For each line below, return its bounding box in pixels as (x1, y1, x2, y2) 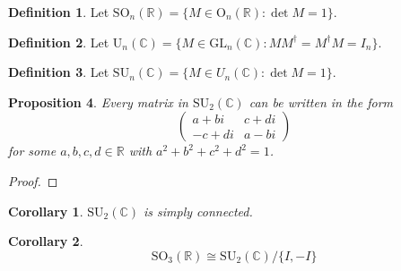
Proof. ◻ (8, 171, 58, 190)
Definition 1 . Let (8, 3, 109, 21)
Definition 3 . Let (8, 63, 109, 81)
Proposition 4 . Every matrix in (8, 92, 188, 111)
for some (8, 141, 57, 160)
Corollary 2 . (8, 232, 83, 250)
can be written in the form (248, 92, 394, 111)
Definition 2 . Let (8, 32, 109, 51)
